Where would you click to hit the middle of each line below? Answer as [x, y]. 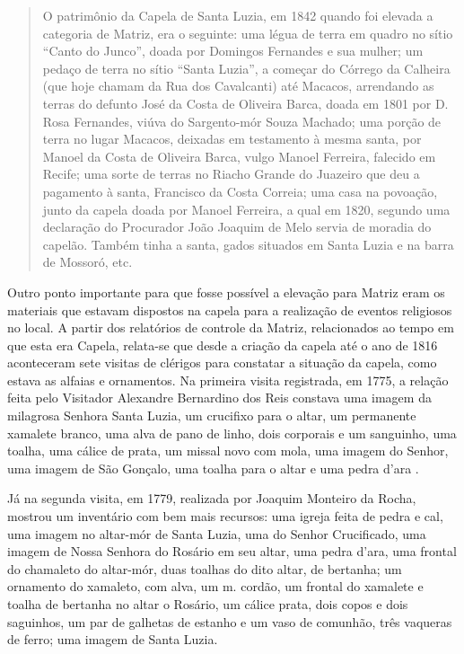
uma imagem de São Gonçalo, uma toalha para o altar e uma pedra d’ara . [213, 468]
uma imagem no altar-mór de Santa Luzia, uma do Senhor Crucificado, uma [217, 533]
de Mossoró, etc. [88, 262]
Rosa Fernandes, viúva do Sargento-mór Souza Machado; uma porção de [242, 121]
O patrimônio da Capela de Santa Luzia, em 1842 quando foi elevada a [238, 15]
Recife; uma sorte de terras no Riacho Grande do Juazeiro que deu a [231, 174]
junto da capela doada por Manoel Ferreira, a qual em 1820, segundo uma [246, 209]
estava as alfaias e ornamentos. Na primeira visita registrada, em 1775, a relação [228, 380]
